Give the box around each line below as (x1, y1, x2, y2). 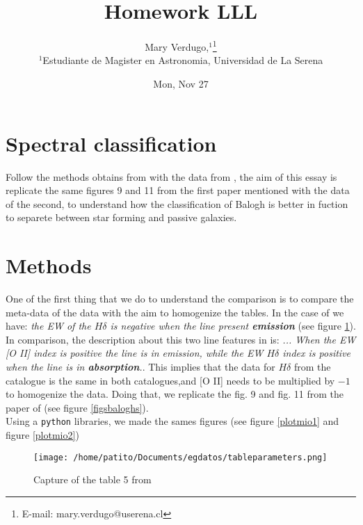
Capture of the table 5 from (33, 472, 152, 487)
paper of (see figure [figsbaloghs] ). (6, 400, 149, 414)
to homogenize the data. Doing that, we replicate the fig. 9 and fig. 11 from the (6, 387, 344, 401)
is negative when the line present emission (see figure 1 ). (110, 318, 356, 333)
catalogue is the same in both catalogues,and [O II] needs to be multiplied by (6, 373, 335, 387)
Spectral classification (6, 129, 217, 157)
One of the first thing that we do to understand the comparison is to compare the (6, 291, 354, 305)
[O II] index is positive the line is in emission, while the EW (6, 346, 264, 360)
